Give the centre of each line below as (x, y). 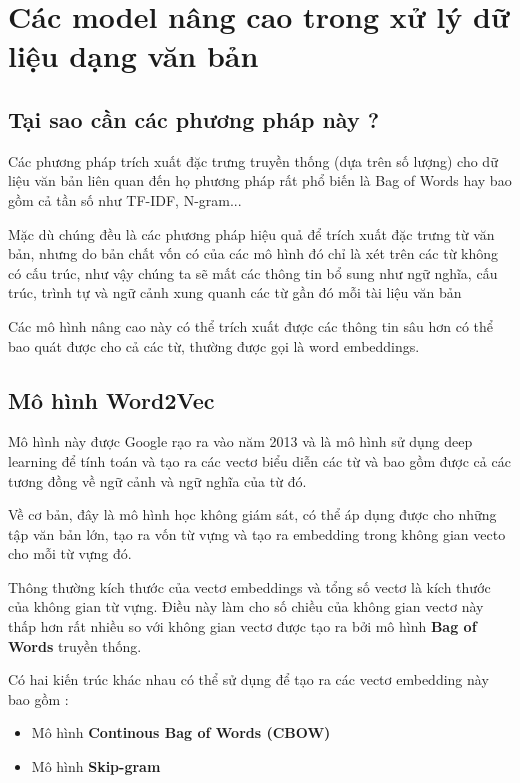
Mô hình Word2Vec (111, 399)
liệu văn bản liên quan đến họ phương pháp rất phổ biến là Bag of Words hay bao (260, 180)
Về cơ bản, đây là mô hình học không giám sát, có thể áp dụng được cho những (252, 514)
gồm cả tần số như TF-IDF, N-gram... (125, 199)
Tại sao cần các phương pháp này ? (194, 118)
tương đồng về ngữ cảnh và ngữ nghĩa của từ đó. (157, 480)
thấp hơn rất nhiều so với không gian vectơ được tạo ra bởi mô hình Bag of (242, 626)
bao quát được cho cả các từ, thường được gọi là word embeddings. (214, 345)
